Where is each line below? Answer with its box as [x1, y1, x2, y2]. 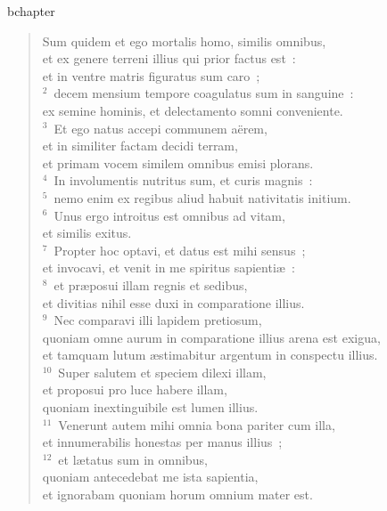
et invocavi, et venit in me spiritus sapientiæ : [42, 258, 295, 277]
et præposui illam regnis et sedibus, [54, 275, 248, 294]
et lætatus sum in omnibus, [58, 450, 208, 468]
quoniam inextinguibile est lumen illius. [42, 398, 259, 417]
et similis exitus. [42, 223, 132, 242]
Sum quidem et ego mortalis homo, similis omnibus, [42, 31, 326, 50]
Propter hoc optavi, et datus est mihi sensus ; [54, 240, 306, 259]
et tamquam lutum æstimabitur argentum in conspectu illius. [42, 345, 378, 364]
